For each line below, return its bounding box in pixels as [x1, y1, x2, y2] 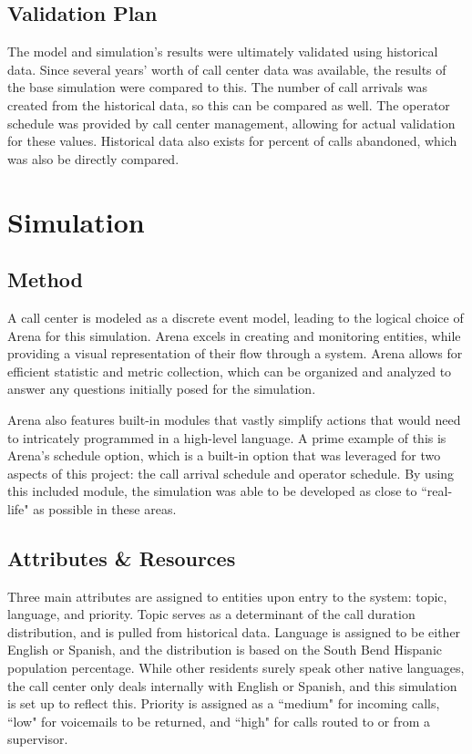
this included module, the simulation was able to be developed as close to [7, 481, 417, 501]
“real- [421, 481, 453, 501]
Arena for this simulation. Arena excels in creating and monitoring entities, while [7, 325, 461, 345]
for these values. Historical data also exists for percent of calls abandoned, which [7, 131, 457, 150]
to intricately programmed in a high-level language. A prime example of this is [7, 428, 446, 447]
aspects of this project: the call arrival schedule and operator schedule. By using [7, 463, 455, 482]
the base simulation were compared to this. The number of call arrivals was [7, 77, 427, 97]
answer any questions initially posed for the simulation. [7, 379, 316, 398]
